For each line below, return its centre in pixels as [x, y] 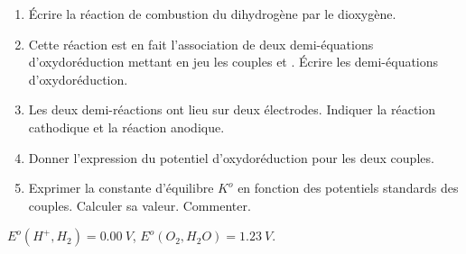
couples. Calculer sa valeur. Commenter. [140, 205]
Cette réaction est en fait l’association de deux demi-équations [201, 44]
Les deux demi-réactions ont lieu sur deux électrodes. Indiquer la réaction [232, 109]
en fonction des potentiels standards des [348, 188]
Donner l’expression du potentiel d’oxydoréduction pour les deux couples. [231, 157]
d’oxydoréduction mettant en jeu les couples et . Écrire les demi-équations [233, 62]
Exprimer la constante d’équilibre [121, 188]
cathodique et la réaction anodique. [126, 127]
